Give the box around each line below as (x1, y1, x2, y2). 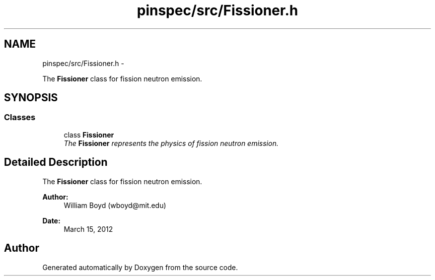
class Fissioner (64, 130, 114, 139)
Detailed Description (4, 156, 108, 169)
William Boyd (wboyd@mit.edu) (64, 201, 166, 210)
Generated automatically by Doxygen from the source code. (42, 263, 238, 272)
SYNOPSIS (4, 91, 58, 104)
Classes (4, 112, 36, 123)
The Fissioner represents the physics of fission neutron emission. (64, 139, 279, 147)
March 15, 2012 (64, 224, 113, 233)
